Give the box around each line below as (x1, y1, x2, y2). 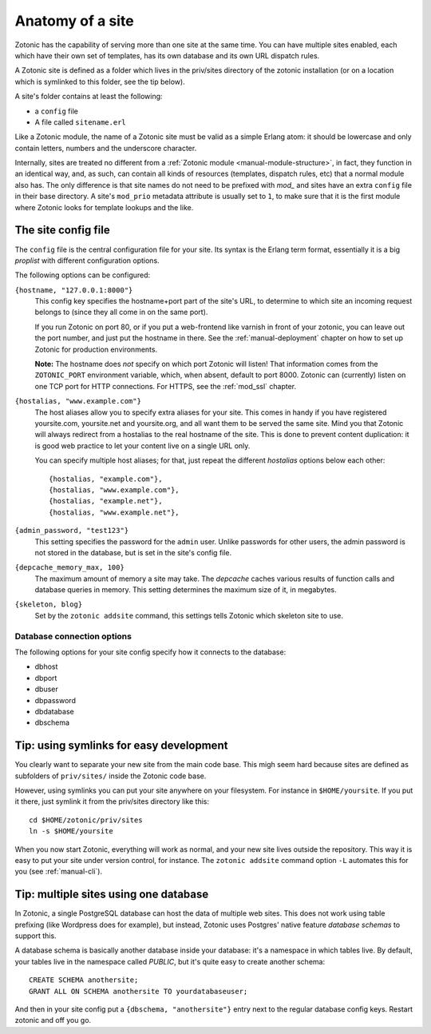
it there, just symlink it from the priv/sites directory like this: (14, 797, 209, 806)
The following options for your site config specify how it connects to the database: (14, 647, 287, 657)
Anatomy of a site (14, 12, 135, 30)
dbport (34, 673, 57, 682)
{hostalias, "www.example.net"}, (49, 507, 180, 517)
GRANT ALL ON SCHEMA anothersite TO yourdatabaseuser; (29, 987, 248, 996)
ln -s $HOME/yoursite (29, 827, 113, 836)
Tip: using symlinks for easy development (14, 739, 228, 753)
